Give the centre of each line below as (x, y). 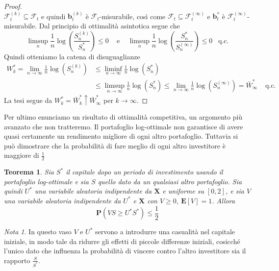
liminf (113, 69)
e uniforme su (183, 191)
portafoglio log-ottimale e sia (47, 181)
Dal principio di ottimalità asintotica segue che (109, 25)
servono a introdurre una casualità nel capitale (165, 231)
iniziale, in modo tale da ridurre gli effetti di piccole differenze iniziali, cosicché (122, 241)
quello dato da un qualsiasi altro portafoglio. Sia (170, 181)
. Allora (224, 200)
